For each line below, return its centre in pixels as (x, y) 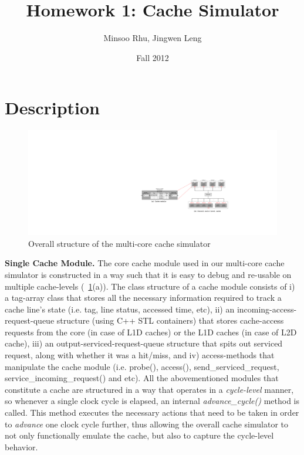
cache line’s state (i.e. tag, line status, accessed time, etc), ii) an (120, 309)
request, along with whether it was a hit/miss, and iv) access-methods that (140, 355)
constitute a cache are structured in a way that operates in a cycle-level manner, (149, 389)
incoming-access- (267, 309)
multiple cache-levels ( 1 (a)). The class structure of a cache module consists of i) (150, 286)
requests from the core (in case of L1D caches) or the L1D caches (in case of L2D (151, 332)
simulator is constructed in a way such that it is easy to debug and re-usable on (148, 274)
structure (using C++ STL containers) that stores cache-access (170, 320)
